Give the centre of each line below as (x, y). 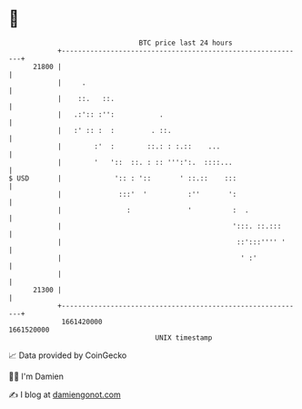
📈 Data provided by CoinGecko (68, 355)
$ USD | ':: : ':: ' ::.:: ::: (123, 178)
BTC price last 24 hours (186, 43)
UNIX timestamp (184, 337)
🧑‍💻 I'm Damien (36, 376)
